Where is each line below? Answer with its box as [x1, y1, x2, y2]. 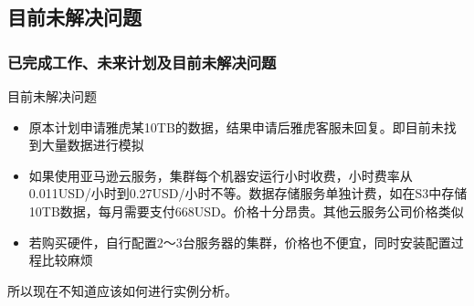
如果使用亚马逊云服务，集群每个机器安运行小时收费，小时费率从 [28, 165, 413, 185]
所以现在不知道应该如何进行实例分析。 [7, 280, 237, 300]
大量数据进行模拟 [41, 135, 144, 154]
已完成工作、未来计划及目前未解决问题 [7, 50, 277, 73]
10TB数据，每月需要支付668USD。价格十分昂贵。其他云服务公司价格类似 [28, 201, 464, 220]
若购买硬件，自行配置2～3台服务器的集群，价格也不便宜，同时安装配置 [28, 232, 451, 251]
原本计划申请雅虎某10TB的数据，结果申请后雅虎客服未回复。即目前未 [28, 117, 444, 136]
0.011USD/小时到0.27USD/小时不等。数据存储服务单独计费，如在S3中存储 [28, 184, 468, 203]
